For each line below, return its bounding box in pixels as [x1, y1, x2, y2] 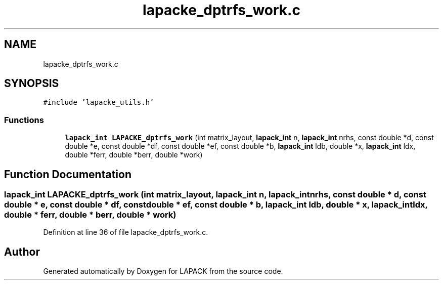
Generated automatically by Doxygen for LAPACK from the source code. [43, 267, 283, 276]
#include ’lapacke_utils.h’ [43, 98, 154, 107]
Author [4, 245, 40, 258]
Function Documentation [4, 168, 131, 181]
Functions [4, 114, 44, 125]
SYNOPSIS [4, 77, 59, 90]
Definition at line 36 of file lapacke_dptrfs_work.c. [43, 228, 208, 237]
